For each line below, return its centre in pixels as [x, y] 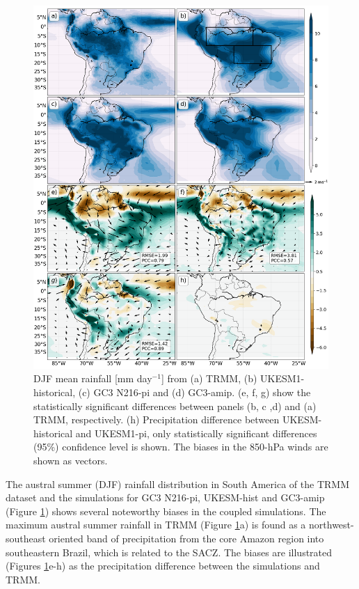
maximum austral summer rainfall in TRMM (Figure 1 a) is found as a [156, 525]
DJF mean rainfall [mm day [93, 378]
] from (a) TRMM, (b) [209, 378]
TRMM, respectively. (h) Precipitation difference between [157, 419]
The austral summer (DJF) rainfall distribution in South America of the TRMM [177, 484]
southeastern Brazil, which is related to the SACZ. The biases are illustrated [169, 552]
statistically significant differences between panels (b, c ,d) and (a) [175, 406]
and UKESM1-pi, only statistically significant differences [196, 433]
